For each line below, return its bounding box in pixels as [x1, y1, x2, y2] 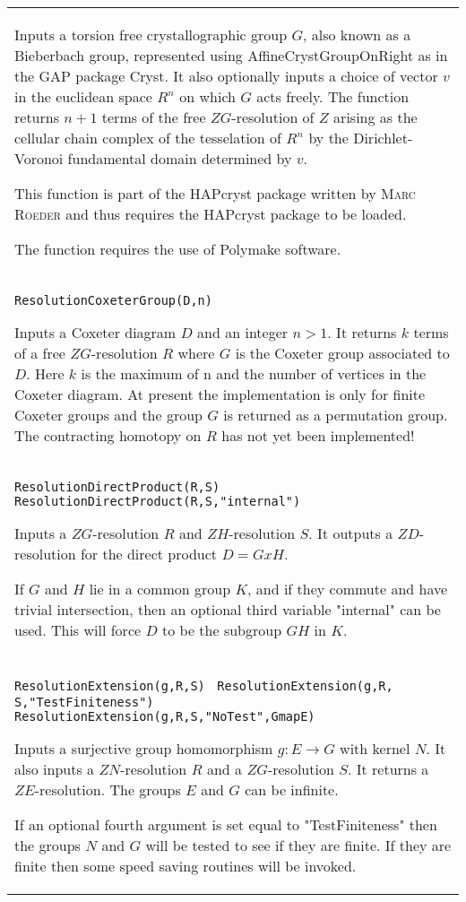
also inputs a [14, 759, 95, 779]
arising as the [333, 107, 418, 127]
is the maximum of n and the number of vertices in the [81, 363, 427, 384]
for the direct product [80, 543, 218, 564]
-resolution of [231, 107, 315, 127]
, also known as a [303, 24, 411, 45]
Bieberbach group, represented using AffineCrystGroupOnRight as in [14, 45, 448, 65]
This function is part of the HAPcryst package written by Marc [14, 183, 416, 204]
